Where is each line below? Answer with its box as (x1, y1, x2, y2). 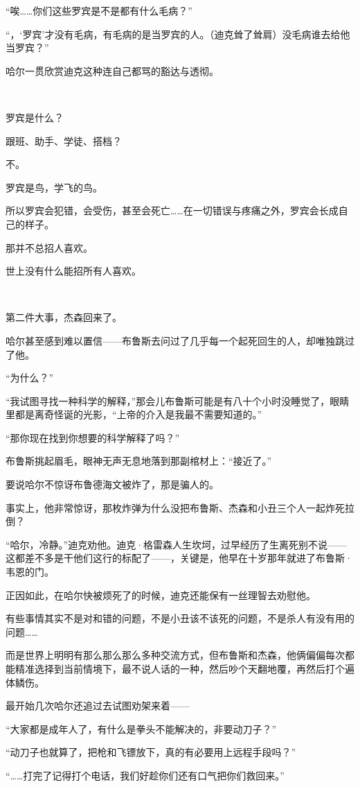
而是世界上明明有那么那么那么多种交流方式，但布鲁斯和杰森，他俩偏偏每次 (6, 648, 345, 662)
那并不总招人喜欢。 (6, 240, 93, 254)
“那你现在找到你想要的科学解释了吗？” (6, 430, 180, 444)
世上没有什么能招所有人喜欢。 (6, 263, 141, 278)
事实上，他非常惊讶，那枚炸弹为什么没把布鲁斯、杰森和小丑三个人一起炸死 (6, 500, 345, 514)
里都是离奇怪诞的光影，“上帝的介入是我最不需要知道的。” (6, 407, 262, 422)
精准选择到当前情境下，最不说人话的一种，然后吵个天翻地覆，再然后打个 (15, 661, 345, 675)
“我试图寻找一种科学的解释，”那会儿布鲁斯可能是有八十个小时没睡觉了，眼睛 (6, 393, 350, 408)
